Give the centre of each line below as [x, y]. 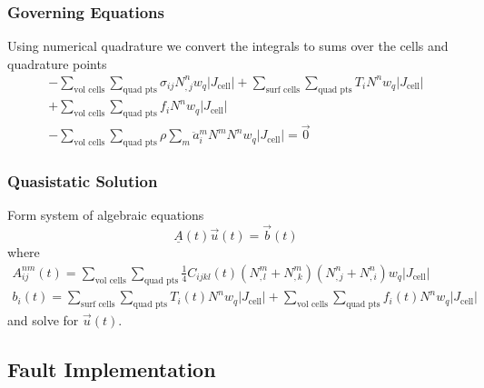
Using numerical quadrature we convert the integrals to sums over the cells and [228, 46]
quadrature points [57, 63]
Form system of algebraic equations [106, 215]
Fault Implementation [112, 368]
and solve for [43, 319]
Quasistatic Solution [83, 181]
